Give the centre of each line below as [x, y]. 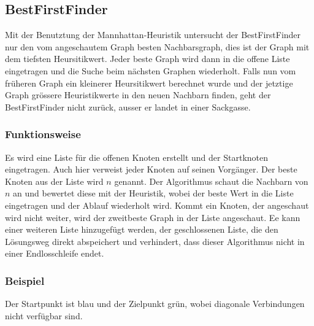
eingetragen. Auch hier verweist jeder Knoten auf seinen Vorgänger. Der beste [151, 169]
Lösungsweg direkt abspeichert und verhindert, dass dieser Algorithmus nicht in [155, 241]
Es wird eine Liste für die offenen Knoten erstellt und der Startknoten [137, 157]
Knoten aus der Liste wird [54, 181]
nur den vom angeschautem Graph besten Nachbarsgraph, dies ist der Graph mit [157, 46]
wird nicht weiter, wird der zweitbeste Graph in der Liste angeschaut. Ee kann [153, 217]
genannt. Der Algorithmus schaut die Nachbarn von [211, 181]
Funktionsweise [43, 134]
